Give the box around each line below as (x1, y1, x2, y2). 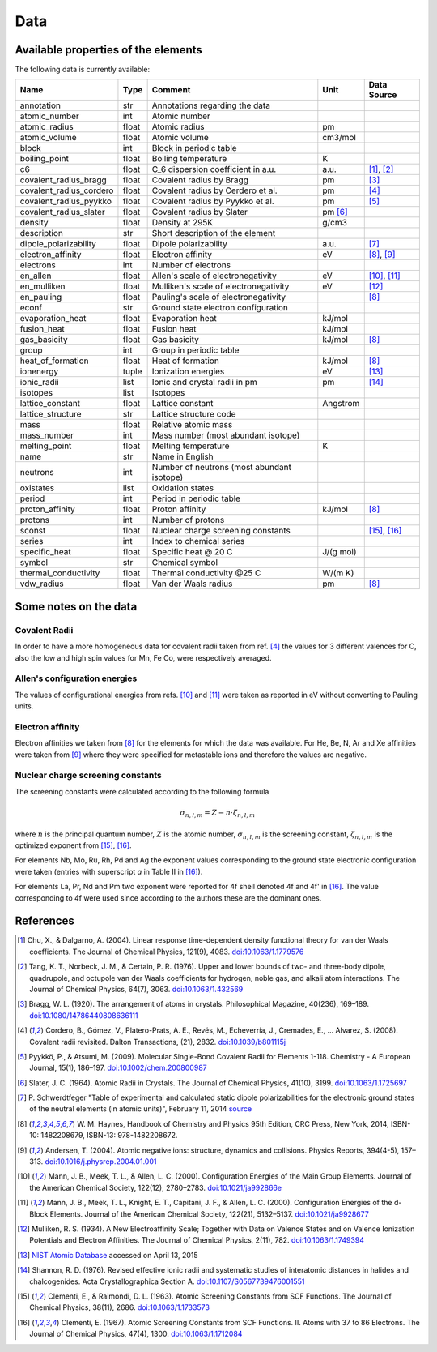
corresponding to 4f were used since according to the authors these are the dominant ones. (15, 892, 322, 903)
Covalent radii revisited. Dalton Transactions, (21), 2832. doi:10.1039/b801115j (29, 1037, 286, 1046)
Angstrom (322, 398, 360, 409)
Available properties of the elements (15, 43, 202, 57)
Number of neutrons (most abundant (151, 462, 291, 473)
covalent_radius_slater (19, 207, 105, 218)
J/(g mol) (322, 546, 357, 558)
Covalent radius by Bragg (151, 174, 248, 186)
